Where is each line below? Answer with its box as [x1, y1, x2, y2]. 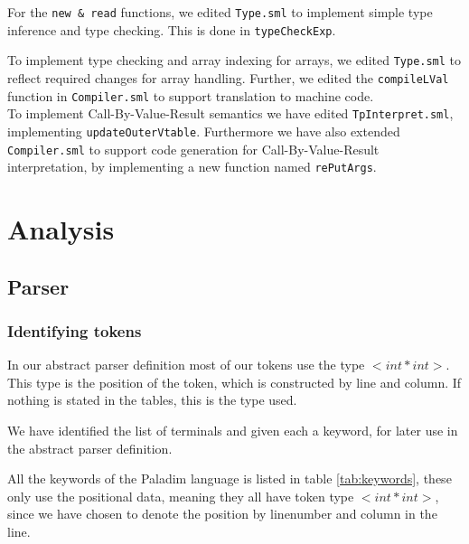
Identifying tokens [7, 319, 142, 342]
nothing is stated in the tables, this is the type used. [7, 390, 297, 409]
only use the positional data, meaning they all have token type [7, 486, 354, 505]
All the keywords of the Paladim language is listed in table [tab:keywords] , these [7, 469, 452, 488]
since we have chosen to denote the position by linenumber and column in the [7, 504, 437, 523]
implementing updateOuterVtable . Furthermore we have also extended [7, 121, 400, 140]
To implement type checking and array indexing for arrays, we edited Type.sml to [7, 51, 462, 70]
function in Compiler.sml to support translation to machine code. [7, 86, 374, 105]
